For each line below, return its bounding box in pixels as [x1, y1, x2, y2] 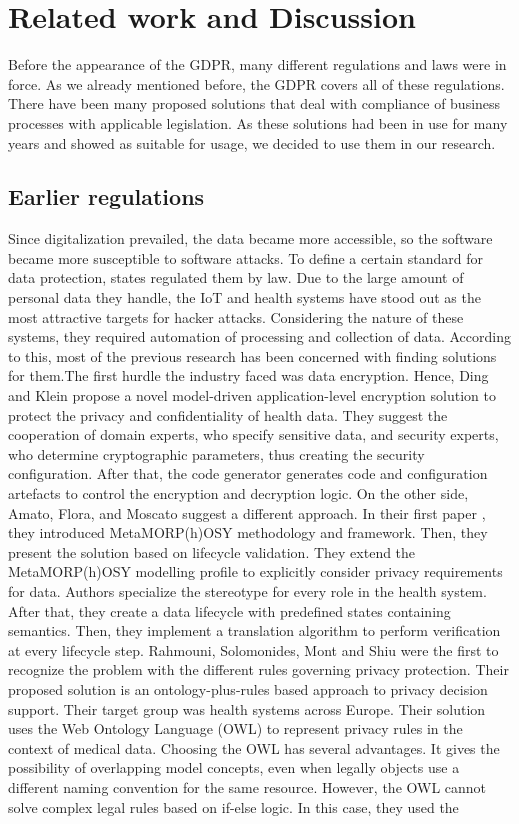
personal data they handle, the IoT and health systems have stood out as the [8, 287, 481, 308]
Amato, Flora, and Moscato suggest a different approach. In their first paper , [8, 502, 486, 523]
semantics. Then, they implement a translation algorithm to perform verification [8, 620, 501, 641]
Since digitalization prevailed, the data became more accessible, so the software [8, 228, 493, 249]
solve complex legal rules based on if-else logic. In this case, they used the [8, 796, 459, 817]
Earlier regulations [8, 181, 205, 212]
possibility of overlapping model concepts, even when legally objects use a [8, 757, 460, 778]
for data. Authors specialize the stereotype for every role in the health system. [8, 580, 487, 601]
